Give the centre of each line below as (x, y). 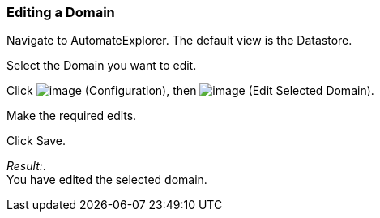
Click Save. (36, 141)
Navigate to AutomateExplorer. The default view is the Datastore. (179, 41)
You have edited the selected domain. (107, 180)
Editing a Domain (61, 12)
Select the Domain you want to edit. (102, 66)
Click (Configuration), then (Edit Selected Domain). (190, 91)
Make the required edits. (72, 116)
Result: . (26, 166)
